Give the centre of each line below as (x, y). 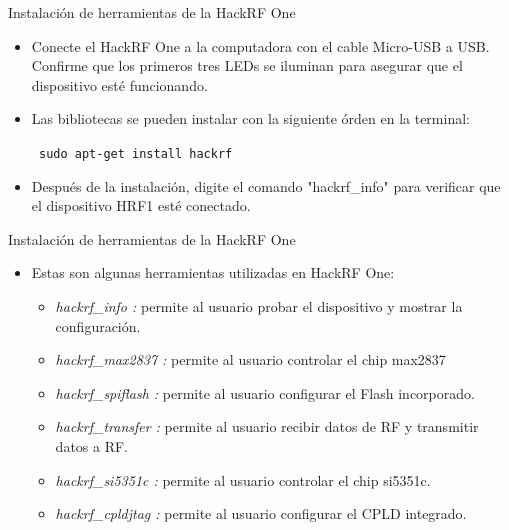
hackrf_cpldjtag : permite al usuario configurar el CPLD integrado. (261, 513)
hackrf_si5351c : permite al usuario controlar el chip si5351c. (243, 479)
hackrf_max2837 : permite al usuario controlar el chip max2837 (250, 359)
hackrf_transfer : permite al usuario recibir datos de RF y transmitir (267, 426)
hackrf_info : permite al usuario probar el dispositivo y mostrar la (259, 306)
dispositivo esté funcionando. (119, 84)
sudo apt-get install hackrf (135, 153)
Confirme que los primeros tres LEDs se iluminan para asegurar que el (247, 65)
